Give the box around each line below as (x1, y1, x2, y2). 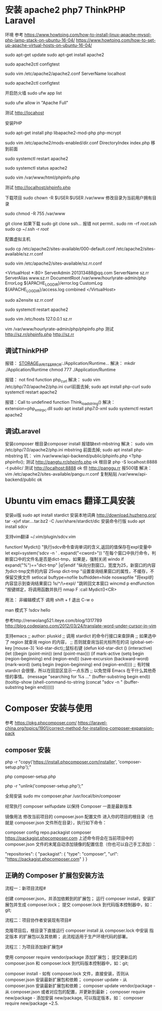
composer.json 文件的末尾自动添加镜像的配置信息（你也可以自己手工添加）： (5, 841, 156, 847)
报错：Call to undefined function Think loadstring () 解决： (5, 399, 116, 406)
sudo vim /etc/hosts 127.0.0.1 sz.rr (5, 316, 73, 322)
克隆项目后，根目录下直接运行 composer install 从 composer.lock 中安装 (5, 927, 148, 933)
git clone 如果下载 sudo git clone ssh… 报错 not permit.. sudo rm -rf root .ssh (5, 221, 157, 226)
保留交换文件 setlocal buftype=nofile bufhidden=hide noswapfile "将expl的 (5, 574, 154, 581)
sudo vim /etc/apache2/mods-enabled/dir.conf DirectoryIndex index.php (5, 139, 150, 146)
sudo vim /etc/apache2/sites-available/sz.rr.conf (5, 260, 103, 266)
